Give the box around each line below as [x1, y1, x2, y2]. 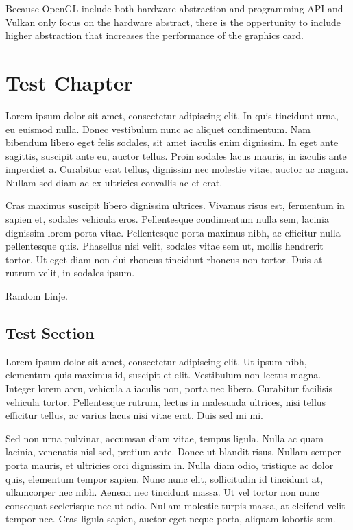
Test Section [5, 322, 95, 344]
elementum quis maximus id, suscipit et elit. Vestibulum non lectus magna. [5, 368, 321, 382]
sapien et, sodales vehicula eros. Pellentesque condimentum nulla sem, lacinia [5, 212, 329, 226]
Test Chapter [5, 68, 133, 96]
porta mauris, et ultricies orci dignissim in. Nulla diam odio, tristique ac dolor [5, 457, 334, 472]
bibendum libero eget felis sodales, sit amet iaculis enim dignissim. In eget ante [5, 135, 339, 149]
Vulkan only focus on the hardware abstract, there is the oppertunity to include [5, 14, 341, 29]
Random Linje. [5, 289, 69, 303]
